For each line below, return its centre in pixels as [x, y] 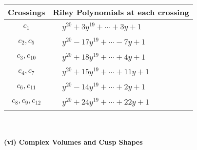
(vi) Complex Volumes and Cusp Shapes [73, 142]
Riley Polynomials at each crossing [121, 12]
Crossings [27, 12]
